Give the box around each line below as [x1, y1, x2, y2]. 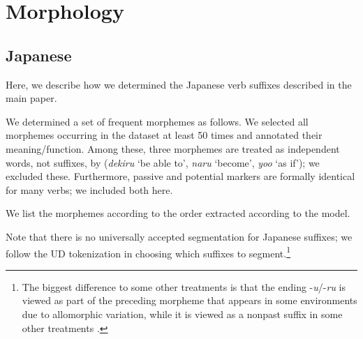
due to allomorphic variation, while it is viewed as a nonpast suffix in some [22, 306, 343, 321]
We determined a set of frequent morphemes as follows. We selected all [6, 114, 309, 128]
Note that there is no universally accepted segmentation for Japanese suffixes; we [6, 229, 353, 243]
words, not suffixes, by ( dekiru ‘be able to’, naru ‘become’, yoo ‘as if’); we [6, 155, 320, 169]
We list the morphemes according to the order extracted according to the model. [6, 206, 350, 220]
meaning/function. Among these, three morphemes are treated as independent [6, 141, 340, 156]
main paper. [6, 91, 57, 105]
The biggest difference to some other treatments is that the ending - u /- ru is [22, 279, 346, 294]
